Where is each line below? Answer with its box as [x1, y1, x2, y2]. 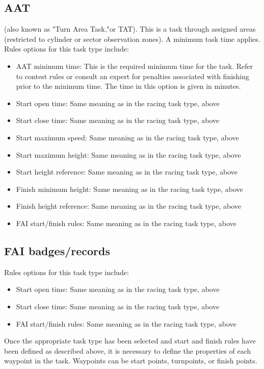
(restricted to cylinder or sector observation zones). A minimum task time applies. [4, 33, 260, 44]
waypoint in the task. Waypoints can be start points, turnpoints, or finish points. [4, 355, 257, 366]
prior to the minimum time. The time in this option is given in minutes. [16, 81, 241, 91]
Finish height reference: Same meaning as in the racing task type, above [16, 201, 241, 211]
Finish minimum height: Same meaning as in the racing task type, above [16, 183, 243, 194]
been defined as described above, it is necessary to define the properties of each [4, 345, 251, 356]
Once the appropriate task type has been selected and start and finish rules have [4, 335, 256, 346]
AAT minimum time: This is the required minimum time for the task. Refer [16, 60, 253, 71]
